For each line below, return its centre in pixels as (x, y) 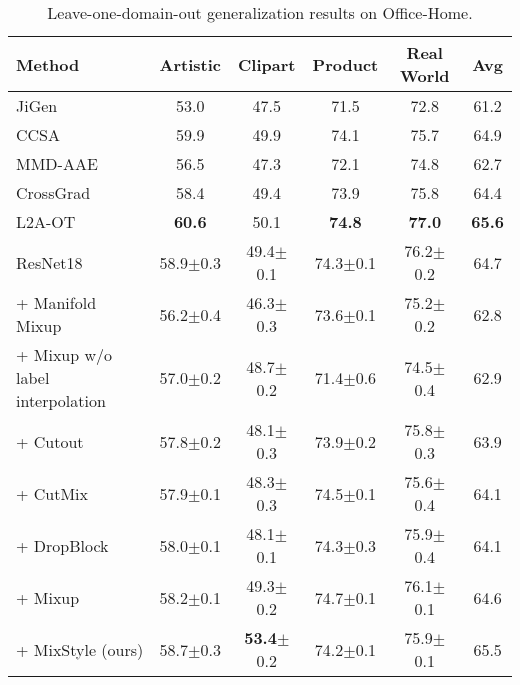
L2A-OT (46, 221)
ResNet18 (49, 262)
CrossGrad (53, 192)
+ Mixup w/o (64, 354)
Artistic (190, 64)
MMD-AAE (57, 163)
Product (345, 64)
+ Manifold (56, 302)
